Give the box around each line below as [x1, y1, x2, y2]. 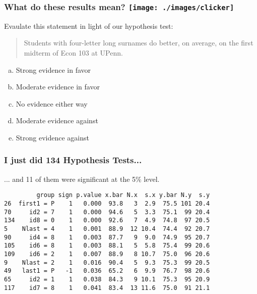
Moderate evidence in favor [16, 81, 100, 92]
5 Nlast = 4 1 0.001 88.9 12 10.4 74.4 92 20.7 [4, 225, 210, 232]
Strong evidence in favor [16, 64, 91, 75]
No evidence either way [16, 98, 88, 109]
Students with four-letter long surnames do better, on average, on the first [24, 37, 253, 48]
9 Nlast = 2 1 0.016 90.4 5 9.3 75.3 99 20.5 [4, 259, 210, 266]
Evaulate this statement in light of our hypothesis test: [4, 20, 173, 31]
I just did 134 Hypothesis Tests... [4, 154, 142, 166]
